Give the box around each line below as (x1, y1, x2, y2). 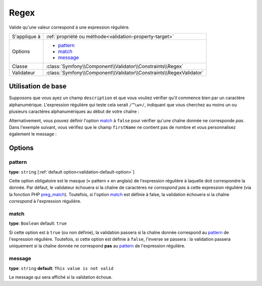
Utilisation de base (9, 82, 67, 90)
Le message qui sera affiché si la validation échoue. (9, 274, 113, 280)
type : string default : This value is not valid (9, 265, 114, 271)
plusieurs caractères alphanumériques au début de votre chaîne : (9, 108, 139, 114)
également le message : (9, 131, 57, 137)
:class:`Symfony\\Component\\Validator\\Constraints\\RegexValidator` (46, 69, 204, 76)
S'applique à (12, 33, 41, 40)
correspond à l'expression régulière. (9, 198, 82, 204)
